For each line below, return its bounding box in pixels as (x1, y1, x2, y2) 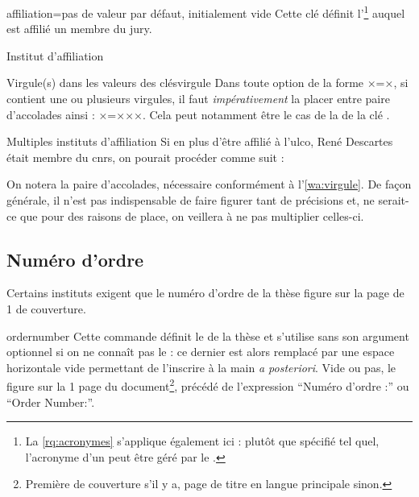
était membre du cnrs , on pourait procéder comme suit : (6, 148, 284, 165)
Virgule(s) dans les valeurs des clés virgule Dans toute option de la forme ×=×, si (6, 74, 409, 91)
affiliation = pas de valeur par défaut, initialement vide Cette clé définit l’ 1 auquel (6, 2, 405, 21)
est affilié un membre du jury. (6, 20, 152, 37)
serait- (378, 192, 409, 208)
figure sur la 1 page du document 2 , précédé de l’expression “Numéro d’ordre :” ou (6, 375, 409, 395)
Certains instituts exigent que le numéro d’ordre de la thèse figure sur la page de (6, 284, 404, 301)
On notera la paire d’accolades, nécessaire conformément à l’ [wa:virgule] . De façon (6, 176, 412, 193)
